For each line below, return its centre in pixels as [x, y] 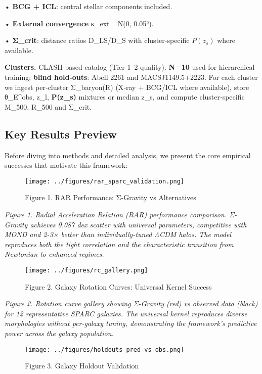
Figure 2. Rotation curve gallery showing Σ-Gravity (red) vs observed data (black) [131, 303]
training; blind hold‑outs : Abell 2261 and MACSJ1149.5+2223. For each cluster [131, 77]
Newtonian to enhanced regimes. [54, 254]
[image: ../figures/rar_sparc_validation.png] [104, 181]
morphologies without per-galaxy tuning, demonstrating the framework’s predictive [131, 323]
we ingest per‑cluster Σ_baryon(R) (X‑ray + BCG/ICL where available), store [127, 87]
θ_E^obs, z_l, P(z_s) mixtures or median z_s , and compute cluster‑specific [125, 97]
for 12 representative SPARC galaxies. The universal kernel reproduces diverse [126, 313]
